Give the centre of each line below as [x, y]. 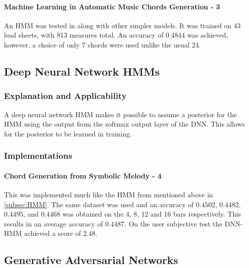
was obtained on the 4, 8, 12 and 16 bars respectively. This [152, 214]
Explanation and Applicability [65, 96]
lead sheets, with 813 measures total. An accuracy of [84, 35]
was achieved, [208, 35]
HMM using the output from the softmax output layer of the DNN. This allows [124, 124]
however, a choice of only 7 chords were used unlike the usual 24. [102, 44]
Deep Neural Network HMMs [82, 71]
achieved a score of [52, 233]
